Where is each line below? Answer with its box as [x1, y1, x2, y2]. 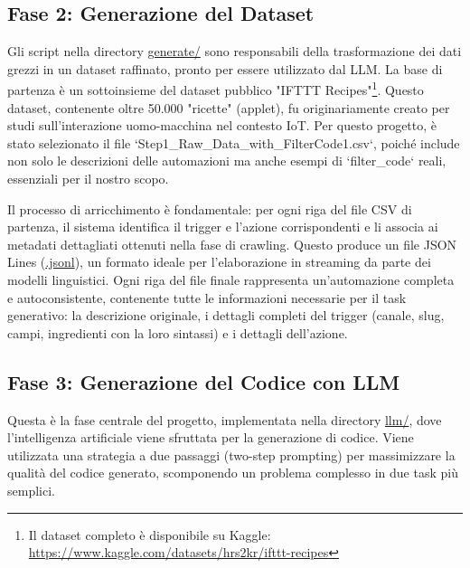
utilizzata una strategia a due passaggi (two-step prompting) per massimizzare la [7, 445, 456, 464]
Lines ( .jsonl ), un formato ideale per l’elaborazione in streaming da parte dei [7, 252, 431, 271]
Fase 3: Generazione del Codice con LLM [7, 367, 400, 395]
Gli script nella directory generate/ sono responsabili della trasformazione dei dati [7, 42, 462, 61]
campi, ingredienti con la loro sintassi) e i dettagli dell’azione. [7, 323, 348, 342]
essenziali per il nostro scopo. [7, 169, 169, 188]
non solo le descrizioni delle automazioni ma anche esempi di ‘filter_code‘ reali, [7, 151, 446, 170]
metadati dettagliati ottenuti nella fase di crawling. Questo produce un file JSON [7, 234, 457, 253]
